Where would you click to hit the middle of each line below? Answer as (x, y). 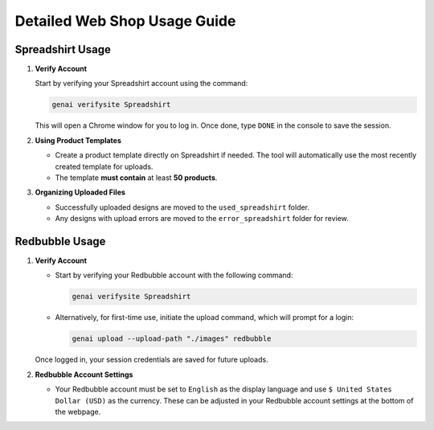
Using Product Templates (78, 140)
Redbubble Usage (60, 241)
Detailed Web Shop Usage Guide (125, 21)
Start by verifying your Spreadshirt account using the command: (141, 84)
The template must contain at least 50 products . (136, 178)
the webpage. (78, 412)
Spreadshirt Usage (63, 49)
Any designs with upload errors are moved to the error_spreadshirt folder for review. (202, 219)
